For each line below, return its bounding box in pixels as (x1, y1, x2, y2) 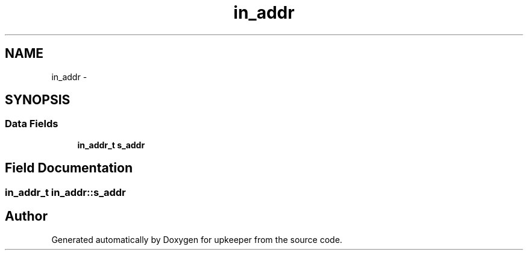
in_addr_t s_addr (77, 139, 145, 150)
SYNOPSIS (5, 92, 71, 108)
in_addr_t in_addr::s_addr (5, 186, 126, 198)
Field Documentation (5, 160, 133, 176)
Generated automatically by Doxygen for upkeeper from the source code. (51, 234, 342, 245)
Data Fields (5, 118, 58, 130)
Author (5, 209, 48, 224)
